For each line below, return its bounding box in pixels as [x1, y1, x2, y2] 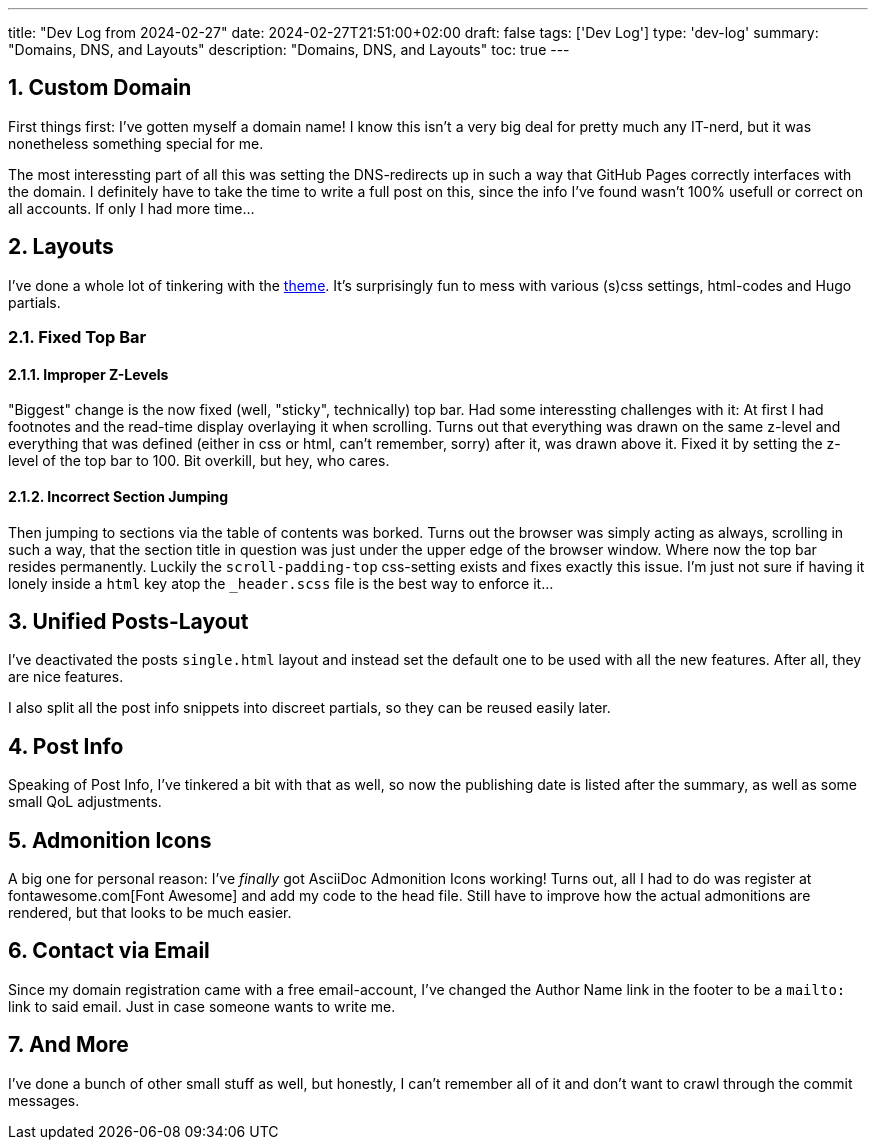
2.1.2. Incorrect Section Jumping [8, 487, 229, 505]
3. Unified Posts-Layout [8, 608, 249, 634]
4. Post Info [8, 733, 124, 759]
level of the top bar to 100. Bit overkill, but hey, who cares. [8, 452, 390, 470]
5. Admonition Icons [8, 827, 212, 853]
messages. [8, 1091, 80, 1109]
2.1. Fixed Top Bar [8, 327, 147, 348]
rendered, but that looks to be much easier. [8, 904, 292, 922]
